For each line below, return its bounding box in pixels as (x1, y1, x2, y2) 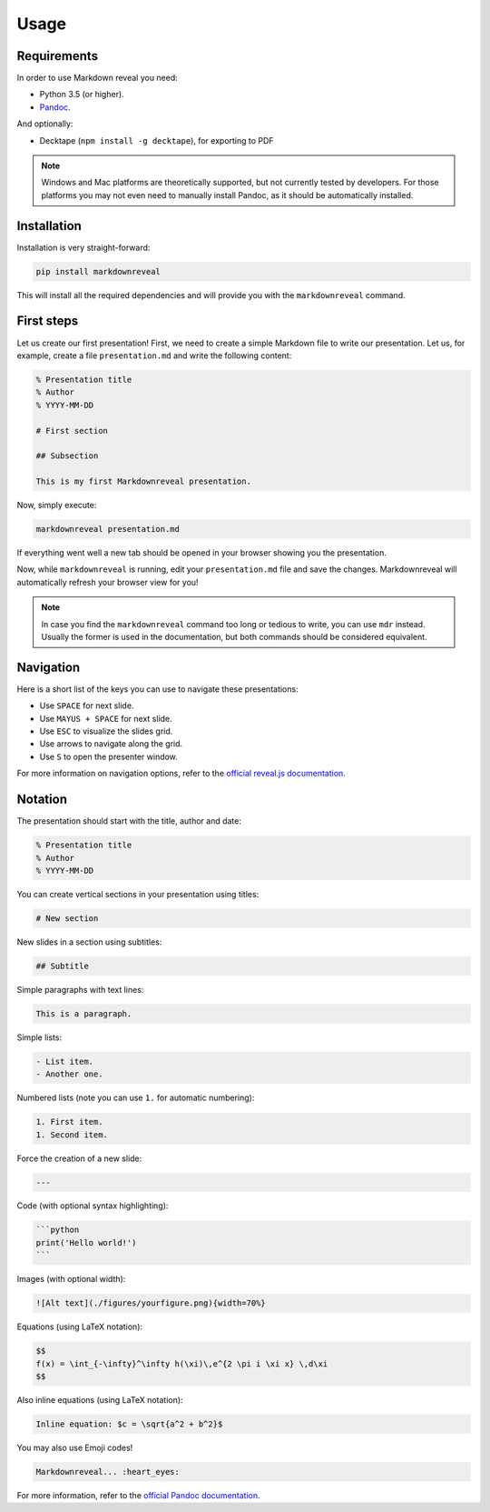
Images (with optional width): (16, 1274, 126, 1285)
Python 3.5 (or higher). (39, 89, 124, 100)
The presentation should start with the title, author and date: (16, 816, 242, 826)
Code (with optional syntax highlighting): (16, 1200, 169, 1211)
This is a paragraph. (35, 1008, 132, 1018)
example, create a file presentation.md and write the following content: (16, 350, 292, 361)
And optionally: (16, 118, 73, 129)
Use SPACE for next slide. (39, 700, 134, 711)
